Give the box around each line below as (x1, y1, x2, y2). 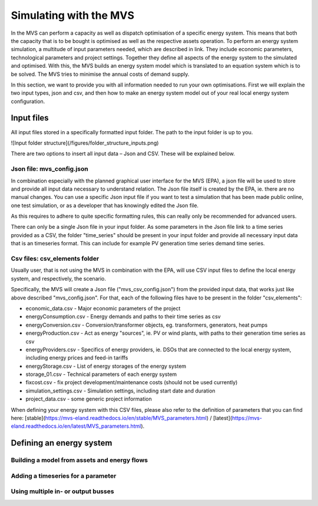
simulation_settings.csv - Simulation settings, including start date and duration (25, 387, 216, 394)
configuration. (11, 98, 45, 105)
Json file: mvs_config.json (11, 165, 88, 173)
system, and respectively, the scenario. (11, 275, 106, 282)
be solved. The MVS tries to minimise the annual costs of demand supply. (11, 71, 190, 78)
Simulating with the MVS (11, 9, 135, 22)
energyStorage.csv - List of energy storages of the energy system (25, 362, 187, 369)
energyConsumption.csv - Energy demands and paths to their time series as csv (25, 313, 221, 320)
